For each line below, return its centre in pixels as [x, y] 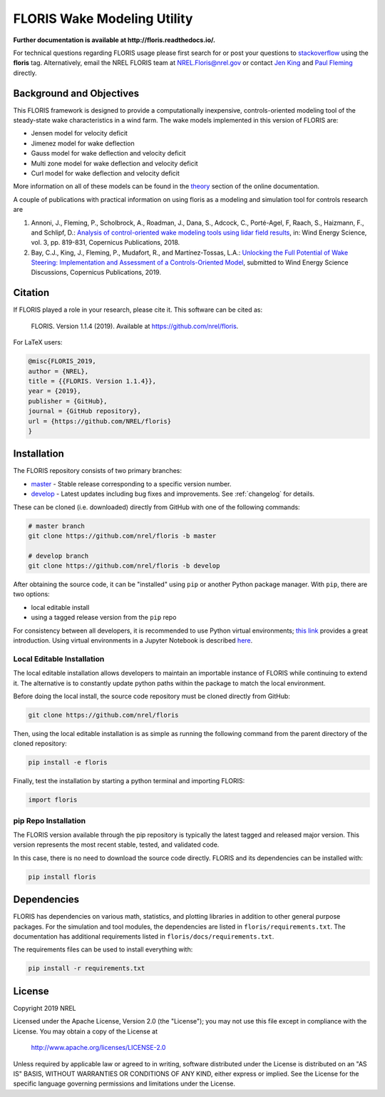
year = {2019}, [55, 391]
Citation [31, 293]
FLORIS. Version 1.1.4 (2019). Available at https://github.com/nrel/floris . [135, 326]
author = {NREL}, [58, 371]
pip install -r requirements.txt [87, 969]
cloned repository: [40, 744]
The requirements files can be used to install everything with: [103, 949]
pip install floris [62, 877]
